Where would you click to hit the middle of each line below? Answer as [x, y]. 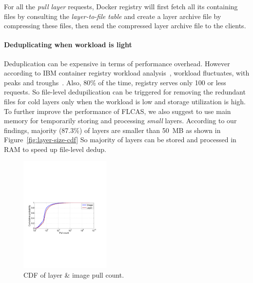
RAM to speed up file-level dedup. [55, 149]
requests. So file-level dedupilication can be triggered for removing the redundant [125, 92]
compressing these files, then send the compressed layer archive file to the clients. [125, 26]
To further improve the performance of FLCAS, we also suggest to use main [117, 111]
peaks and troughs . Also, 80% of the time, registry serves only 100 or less [115, 82]
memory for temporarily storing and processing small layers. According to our [120, 121]
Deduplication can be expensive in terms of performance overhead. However [117, 63]
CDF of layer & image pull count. [74, 274]
